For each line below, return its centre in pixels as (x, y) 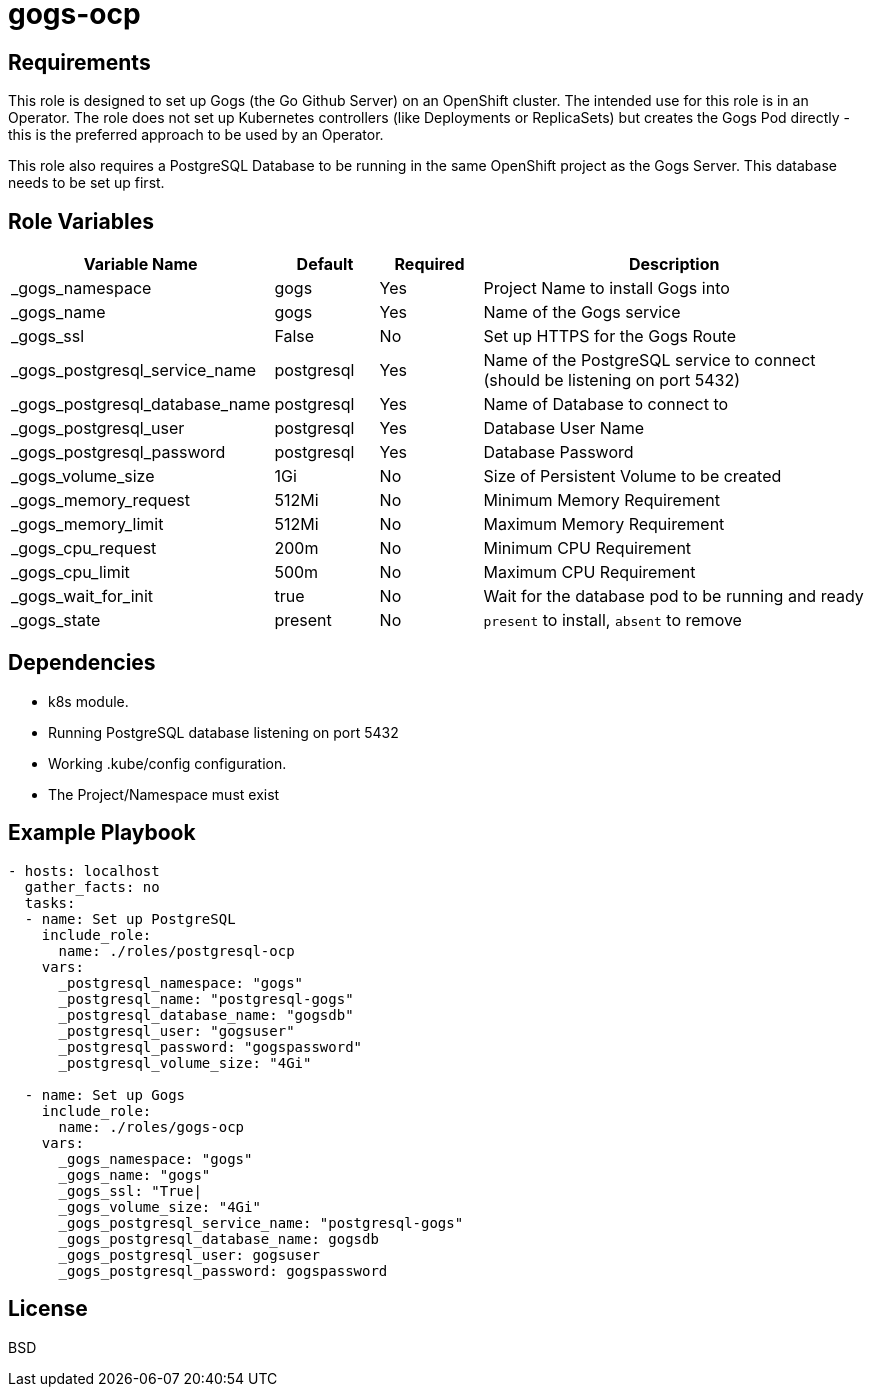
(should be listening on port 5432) (612, 380)
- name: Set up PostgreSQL (130, 918)
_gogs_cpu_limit (70, 572)
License (48, 1309)
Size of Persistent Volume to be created (632, 476)
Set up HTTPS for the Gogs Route (610, 336)
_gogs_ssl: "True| (130, 1190)
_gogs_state (56, 620)
